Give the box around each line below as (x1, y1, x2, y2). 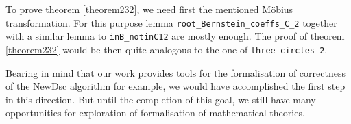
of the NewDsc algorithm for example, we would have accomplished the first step (5, 79, 346, 93)
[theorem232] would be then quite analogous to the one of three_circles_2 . (5, 42, 328, 56)
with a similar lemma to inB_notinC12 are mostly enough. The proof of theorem (5, 29, 345, 43)
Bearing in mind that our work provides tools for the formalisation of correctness (5, 65, 346, 79)
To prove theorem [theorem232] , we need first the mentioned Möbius (5, 2, 293, 16)
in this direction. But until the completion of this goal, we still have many (5, 92, 316, 106)
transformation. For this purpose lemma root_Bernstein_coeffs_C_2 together (5, 15, 337, 29)
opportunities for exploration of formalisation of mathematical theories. (5, 106, 305, 120)
